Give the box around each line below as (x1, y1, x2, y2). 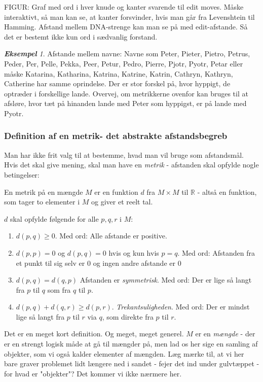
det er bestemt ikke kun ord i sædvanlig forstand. (4, 31, 158, 42)
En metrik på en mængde (4, 186, 83, 197)
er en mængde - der (195, 328, 255, 339)
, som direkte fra (102, 311, 154, 322)
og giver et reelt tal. (91, 196, 153, 207)
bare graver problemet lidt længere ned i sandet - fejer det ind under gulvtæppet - (4, 358, 259, 369)
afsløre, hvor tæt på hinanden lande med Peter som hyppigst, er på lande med (4, 98, 247, 109)
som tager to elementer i (4, 196, 80, 207)
